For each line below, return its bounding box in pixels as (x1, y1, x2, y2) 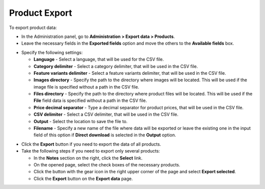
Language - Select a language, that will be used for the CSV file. (33, 57, 164, 63)
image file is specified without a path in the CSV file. (33, 84, 139, 90)
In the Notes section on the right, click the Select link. (33, 155, 143, 161)
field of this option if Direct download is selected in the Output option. (33, 132, 176, 138)
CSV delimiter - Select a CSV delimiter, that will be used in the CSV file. (33, 111, 179, 118)
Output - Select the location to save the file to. (33, 118, 128, 124)
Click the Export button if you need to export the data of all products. (21, 141, 161, 147)
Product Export (9, 7, 72, 18)
